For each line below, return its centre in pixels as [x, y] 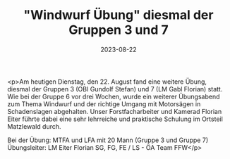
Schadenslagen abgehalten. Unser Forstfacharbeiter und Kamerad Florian [115, 111]
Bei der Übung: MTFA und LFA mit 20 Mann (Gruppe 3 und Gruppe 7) [108, 140]
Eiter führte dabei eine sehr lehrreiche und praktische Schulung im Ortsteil [115, 119]
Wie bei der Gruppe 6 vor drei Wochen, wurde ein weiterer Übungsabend [114, 96]
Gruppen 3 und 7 [119, 30]
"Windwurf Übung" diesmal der [119, 15]
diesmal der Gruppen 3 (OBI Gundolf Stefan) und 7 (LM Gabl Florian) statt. [115, 89]
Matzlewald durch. [34, 126]
